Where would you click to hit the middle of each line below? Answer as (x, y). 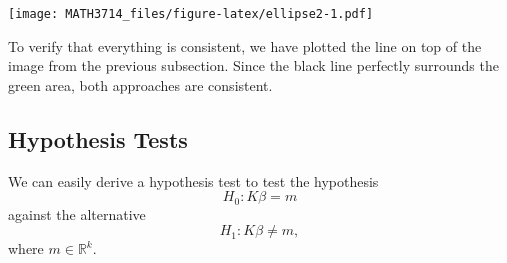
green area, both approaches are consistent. (140, 84)
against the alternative (77, 213)
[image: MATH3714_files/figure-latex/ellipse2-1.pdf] (191, 14)
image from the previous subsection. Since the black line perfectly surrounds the (253, 65)
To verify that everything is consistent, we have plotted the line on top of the (245, 45)
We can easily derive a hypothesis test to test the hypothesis (193, 180)
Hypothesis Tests (98, 138)
